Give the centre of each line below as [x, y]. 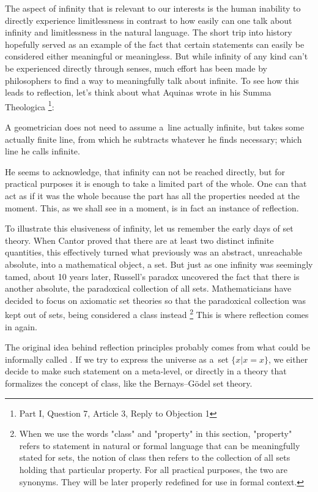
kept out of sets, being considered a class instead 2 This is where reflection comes [157, 313]
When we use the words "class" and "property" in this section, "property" [156, 433]
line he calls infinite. [43, 151]
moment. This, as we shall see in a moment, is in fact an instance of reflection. [152, 207]
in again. [21, 326]
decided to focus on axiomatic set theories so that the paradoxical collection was [155, 300]
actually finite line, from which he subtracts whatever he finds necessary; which [153, 139]
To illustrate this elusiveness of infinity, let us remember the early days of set [149, 228]
